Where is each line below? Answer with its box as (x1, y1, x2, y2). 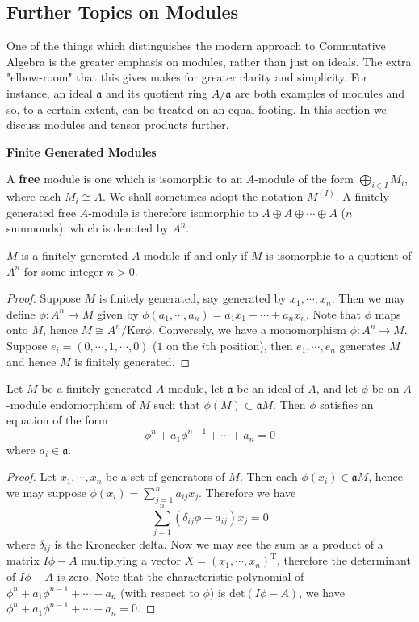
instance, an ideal (6, 84, 93, 101)
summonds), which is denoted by (6, 219, 169, 236)
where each (6, 188, 61, 205)
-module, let (164, 380, 224, 397)
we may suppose (6, 484, 86, 501)
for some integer (23, 262, 103, 279)
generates (339, 336, 386, 353)
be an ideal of (237, 380, 304, 397)
